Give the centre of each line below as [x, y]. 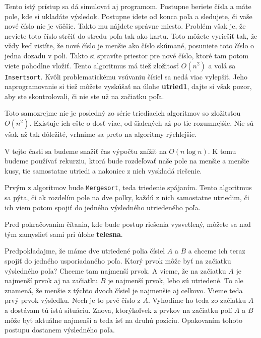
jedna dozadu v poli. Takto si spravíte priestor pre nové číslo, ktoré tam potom [127, 55]
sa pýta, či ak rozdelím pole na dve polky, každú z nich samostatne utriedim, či [127, 197]
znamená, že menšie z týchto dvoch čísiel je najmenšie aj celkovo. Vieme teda [124, 290]
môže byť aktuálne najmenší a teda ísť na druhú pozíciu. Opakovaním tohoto [123, 320]
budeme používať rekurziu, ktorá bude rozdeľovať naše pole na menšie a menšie [127, 161]
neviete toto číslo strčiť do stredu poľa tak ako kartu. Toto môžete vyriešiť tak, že [131, 35]
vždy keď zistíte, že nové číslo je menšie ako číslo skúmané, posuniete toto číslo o [129, 46]
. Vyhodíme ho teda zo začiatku [197, 300]
